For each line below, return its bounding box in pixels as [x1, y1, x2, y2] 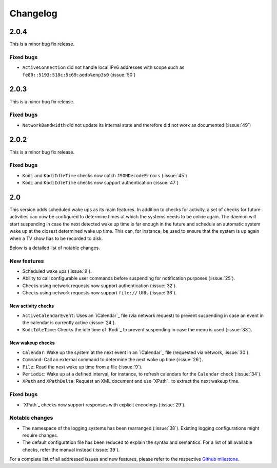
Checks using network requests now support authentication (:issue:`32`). [22, 283, 177, 289]
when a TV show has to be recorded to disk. [9, 235, 103, 241]
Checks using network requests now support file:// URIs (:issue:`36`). [22, 290, 177, 296]
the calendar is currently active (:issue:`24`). [22, 320, 116, 326]
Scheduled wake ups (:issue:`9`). [22, 268, 92, 274]
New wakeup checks [9, 340, 55, 346]
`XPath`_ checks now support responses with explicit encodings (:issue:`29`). [22, 401, 186, 408]
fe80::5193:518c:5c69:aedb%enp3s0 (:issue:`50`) [22, 71, 136, 78]
